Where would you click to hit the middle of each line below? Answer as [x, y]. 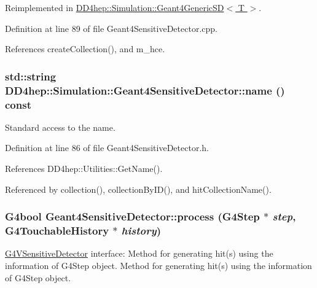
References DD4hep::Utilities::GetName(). [84, 169]
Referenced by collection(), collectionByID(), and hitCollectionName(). [138, 189]
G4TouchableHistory [57, 231]
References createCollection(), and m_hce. [85, 49]
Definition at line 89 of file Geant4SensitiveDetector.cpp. [111, 28]
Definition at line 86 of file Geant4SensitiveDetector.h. [107, 148]
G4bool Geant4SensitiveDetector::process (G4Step [132, 216]
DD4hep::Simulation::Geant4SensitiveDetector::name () [145, 90]
